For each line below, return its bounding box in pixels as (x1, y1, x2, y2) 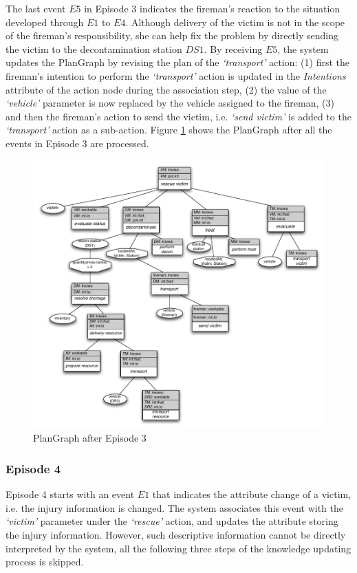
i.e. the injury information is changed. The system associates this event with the (6, 500, 343, 515)
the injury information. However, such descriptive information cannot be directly (6, 527, 346, 541)
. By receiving (204, 41, 263, 56)
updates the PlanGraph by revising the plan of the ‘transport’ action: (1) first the (6, 55, 349, 69)
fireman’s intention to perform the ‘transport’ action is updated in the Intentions (6, 68, 346, 83)
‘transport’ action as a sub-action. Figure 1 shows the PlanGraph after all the (6, 122, 332, 137)
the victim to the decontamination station (6, 41, 182, 56)
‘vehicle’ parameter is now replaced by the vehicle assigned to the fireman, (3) (6, 96, 334, 110)
